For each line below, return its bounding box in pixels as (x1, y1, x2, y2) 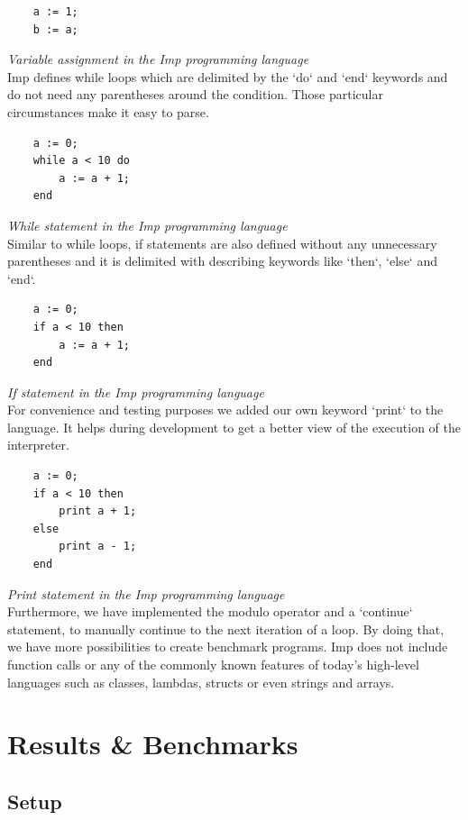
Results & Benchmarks (7, 725, 298, 762)
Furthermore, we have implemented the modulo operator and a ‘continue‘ (7, 602, 413, 621)
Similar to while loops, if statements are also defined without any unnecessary (7, 233, 437, 252)
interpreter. (7, 435, 69, 454)
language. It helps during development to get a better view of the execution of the (7, 417, 461, 436)
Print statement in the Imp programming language (7, 584, 285, 603)
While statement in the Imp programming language (7, 215, 288, 234)
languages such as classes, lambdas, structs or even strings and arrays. (7, 672, 395, 691)
